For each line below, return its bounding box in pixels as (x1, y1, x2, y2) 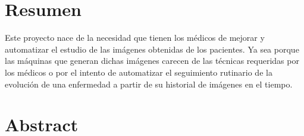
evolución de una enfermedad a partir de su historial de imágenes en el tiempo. (5, 77, 293, 90)
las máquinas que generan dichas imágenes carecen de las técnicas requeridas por (5, 54, 299, 67)
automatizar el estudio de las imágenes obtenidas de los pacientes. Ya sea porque (5, 43, 299, 55)
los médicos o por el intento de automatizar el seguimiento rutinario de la (5, 66, 272, 78)
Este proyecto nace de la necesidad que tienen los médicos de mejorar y (5, 31, 265, 44)
